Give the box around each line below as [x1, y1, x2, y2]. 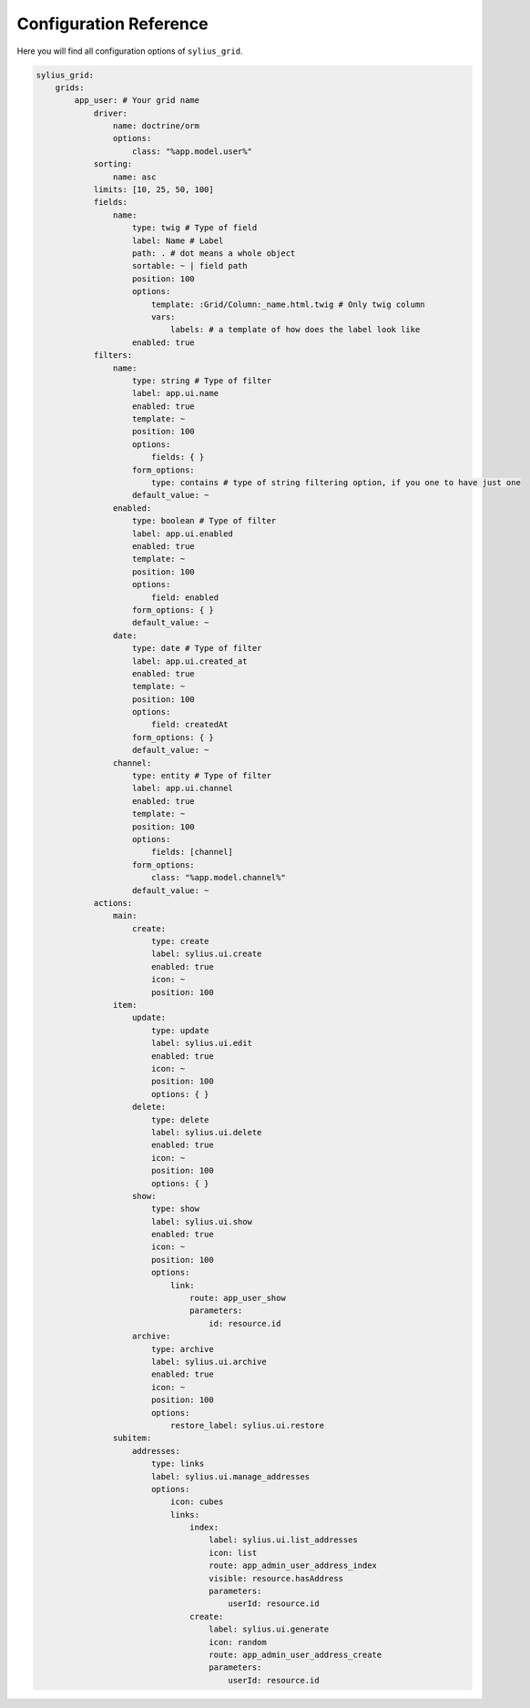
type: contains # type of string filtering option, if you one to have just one [150, 478, 521, 488]
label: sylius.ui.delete [150, 1127, 262, 1137]
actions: [93, 898, 133, 908]
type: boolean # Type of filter [132, 515, 277, 526]
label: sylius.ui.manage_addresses [150, 1471, 311, 1481]
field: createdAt [150, 719, 229, 730]
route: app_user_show [189, 1293, 286, 1304]
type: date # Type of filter [132, 643, 262, 654]
